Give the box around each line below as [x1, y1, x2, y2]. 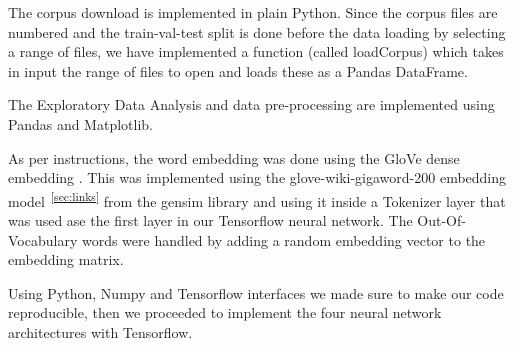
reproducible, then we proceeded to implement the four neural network [8, 302, 442, 323]
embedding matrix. [8, 249, 124, 270]
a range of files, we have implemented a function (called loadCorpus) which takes [8, 41, 504, 62]
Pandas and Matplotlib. [8, 113, 153, 134]
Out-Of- [417, 210, 466, 230]
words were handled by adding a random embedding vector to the [81, 229, 486, 250]
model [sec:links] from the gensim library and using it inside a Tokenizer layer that [8, 187, 506, 211]
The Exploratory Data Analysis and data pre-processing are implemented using [8, 94, 495, 115]
